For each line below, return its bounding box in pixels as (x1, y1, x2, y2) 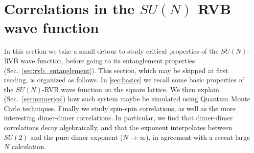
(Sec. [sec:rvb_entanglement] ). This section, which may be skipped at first (4, 65, 228, 75)
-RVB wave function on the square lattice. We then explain (42, 84, 219, 94)
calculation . (11, 141, 46, 152)
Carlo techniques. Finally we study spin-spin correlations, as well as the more (4, 103, 236, 113)
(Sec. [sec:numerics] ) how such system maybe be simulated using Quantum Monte (4, 94, 250, 104)
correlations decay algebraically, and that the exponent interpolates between (4, 122, 232, 133)
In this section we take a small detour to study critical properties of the (4, 46, 219, 56)
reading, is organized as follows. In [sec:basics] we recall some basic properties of (4, 75, 244, 85)
